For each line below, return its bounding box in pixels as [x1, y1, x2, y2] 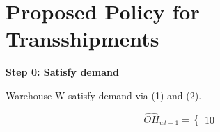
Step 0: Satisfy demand [6, 65, 119, 79]
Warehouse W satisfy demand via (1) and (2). [6, 88, 202, 102]
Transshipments [6, 24, 159, 53]
